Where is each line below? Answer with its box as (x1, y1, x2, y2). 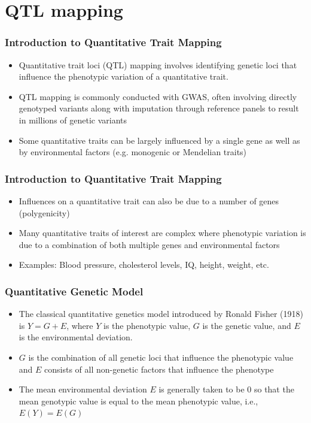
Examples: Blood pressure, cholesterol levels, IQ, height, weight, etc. (19, 258, 269, 271)
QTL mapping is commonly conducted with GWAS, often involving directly (19, 90, 297, 102)
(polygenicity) (19, 206, 70, 219)
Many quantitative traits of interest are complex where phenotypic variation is (19, 226, 306, 239)
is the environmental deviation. (19, 331, 133, 343)
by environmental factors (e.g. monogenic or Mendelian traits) (19, 146, 247, 158)
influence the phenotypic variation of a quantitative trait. (19, 70, 228, 83)
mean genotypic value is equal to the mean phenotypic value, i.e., (19, 394, 258, 407)
